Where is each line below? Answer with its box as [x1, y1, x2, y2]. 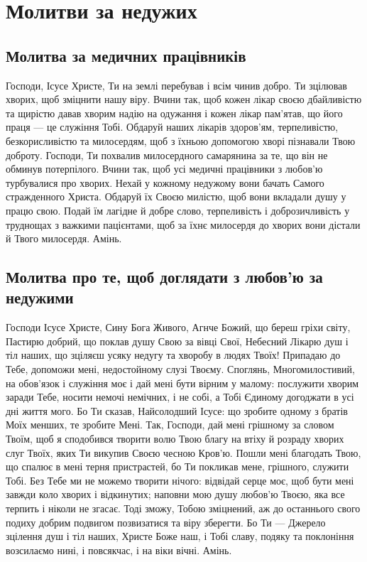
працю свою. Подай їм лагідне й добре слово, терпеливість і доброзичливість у [6, 202, 350, 217]
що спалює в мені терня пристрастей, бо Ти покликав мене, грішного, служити [6, 459, 349, 474]
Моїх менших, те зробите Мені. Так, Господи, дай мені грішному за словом [6, 417, 334, 432]
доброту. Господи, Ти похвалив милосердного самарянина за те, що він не [6, 147, 328, 162]
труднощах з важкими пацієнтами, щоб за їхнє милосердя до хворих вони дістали [6, 217, 361, 232]
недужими [6, 286, 74, 308]
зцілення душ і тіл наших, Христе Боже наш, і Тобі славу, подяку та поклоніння [6, 529, 354, 544]
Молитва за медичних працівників [6, 44, 246, 66]
